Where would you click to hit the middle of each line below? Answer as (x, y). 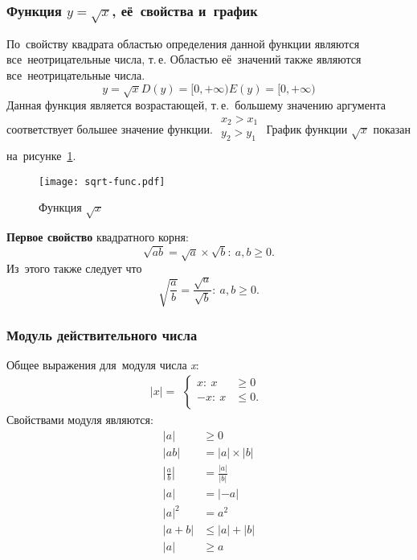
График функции (307, 128)
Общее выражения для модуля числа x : (103, 364)
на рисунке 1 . (41, 155)
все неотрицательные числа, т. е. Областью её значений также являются (184, 59)
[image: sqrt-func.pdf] (102, 181)
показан (392, 128)
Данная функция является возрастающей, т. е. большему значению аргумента (196, 105)
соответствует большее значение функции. (110, 128)
